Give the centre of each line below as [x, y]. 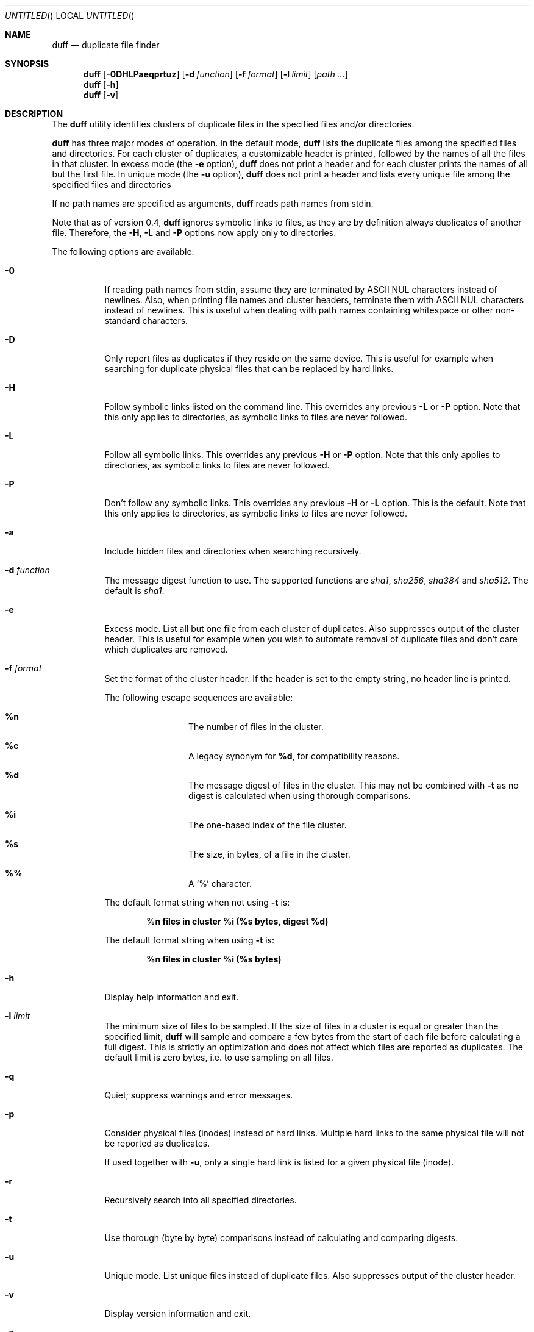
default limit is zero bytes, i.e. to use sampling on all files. [219, 1057]
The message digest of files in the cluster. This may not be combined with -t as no [354, 785]
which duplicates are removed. [166, 649]
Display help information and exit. [172, 997]
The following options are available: [123, 252]
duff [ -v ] [101, 95]
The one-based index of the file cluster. [268, 825]
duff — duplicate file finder [106, 45]
